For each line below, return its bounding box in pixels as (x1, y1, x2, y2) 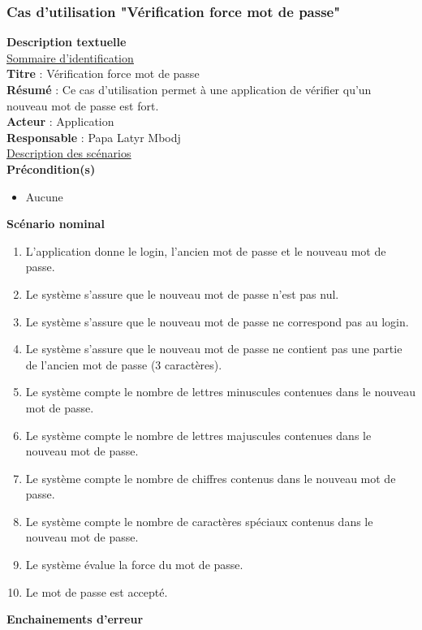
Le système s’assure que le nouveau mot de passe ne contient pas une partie (25, 340, 403, 357)
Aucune (25, 188, 63, 205)
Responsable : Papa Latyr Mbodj (6, 128, 181, 145)
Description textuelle (6, 33, 127, 50)
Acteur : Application (6, 113, 114, 130)
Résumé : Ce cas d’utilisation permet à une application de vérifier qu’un (6, 81, 372, 97)
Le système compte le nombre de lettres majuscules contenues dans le (25, 426, 372, 443)
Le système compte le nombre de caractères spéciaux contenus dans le (25, 512, 373, 529)
